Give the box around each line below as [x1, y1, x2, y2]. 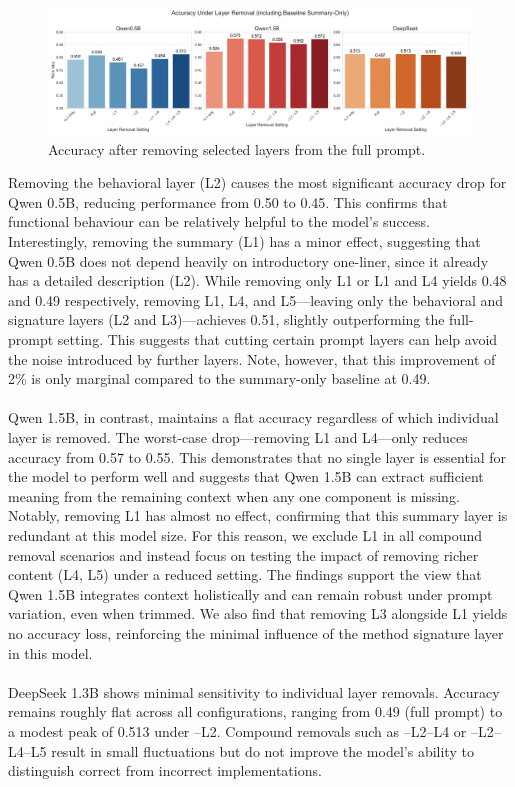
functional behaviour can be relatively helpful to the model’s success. [8, 211, 430, 232]
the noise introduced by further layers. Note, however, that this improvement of [8, 348, 496, 369]
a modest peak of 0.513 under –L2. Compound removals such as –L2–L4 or [8, 720, 467, 741]
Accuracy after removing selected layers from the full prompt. [48, 138, 426, 159]
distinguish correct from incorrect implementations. [8, 760, 322, 781]
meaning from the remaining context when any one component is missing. [8, 485, 460, 506]
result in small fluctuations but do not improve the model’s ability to [51, 740, 474, 761]
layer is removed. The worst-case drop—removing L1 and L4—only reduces [8, 427, 468, 448]
